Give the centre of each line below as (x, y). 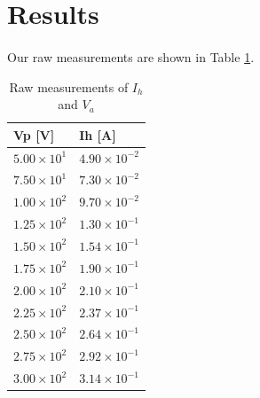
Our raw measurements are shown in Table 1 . (131, 56)
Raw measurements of (69, 86)
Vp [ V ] (34, 134)
